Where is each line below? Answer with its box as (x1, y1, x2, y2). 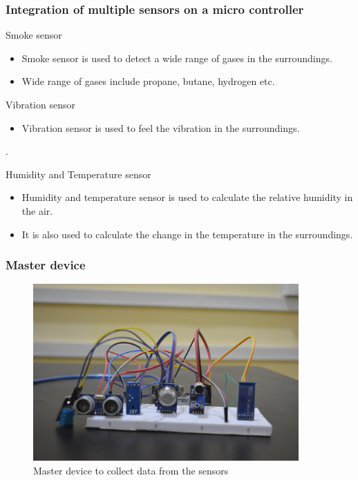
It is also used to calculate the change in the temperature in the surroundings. (21, 227, 353, 241)
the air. (21, 203, 53, 218)
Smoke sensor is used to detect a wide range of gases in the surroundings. (21, 50, 332, 65)
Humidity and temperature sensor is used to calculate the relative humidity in (21, 190, 353, 204)
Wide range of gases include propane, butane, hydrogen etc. (21, 74, 275, 88)
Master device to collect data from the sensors (33, 463, 229, 477)
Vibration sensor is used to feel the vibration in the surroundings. (21, 120, 300, 135)
